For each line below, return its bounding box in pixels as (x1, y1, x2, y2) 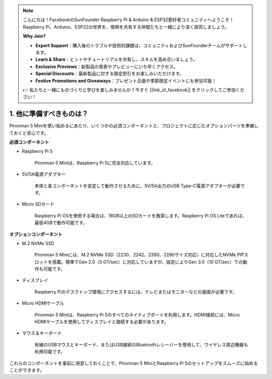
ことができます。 (9, 367, 45, 373)
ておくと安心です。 (9, 130, 49, 136)
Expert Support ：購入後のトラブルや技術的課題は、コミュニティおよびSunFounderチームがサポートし (35, 42, 248, 48)
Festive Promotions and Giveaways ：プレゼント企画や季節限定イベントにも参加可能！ (35, 78, 217, 84)
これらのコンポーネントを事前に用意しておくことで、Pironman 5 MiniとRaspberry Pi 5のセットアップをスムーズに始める (9, 360, 258, 366)
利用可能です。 (34, 349, 65, 355)
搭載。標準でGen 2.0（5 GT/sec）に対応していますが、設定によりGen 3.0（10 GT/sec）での (52, 259, 243, 265)
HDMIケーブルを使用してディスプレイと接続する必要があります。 (34, 319, 169, 325)
